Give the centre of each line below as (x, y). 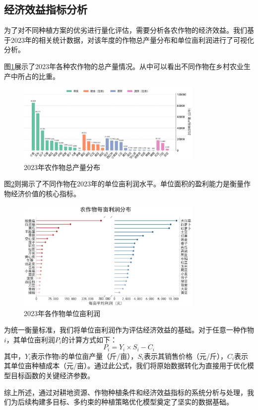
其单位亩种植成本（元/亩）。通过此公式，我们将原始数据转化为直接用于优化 (126, 366)
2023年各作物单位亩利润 (62, 313)
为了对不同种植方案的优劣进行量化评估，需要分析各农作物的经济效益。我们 (126, 30)
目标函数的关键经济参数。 (52, 375)
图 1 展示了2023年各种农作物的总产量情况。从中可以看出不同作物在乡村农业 (124, 66)
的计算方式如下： (90, 339)
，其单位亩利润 (31, 339)
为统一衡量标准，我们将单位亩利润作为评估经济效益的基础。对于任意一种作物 (129, 330)
